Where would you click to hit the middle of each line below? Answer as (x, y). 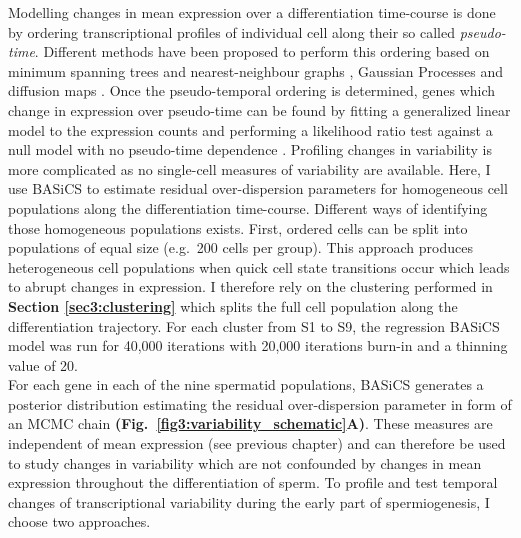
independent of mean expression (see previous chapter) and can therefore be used (257, 443)
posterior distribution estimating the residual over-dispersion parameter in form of (260, 403)
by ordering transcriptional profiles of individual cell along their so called (231, 31)
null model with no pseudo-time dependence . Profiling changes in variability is (250, 149)
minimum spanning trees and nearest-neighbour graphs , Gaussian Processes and (256, 70)
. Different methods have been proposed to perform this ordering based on (262, 51)
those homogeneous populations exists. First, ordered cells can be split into (238, 227)
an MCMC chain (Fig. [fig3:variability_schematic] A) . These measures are (250, 423)
